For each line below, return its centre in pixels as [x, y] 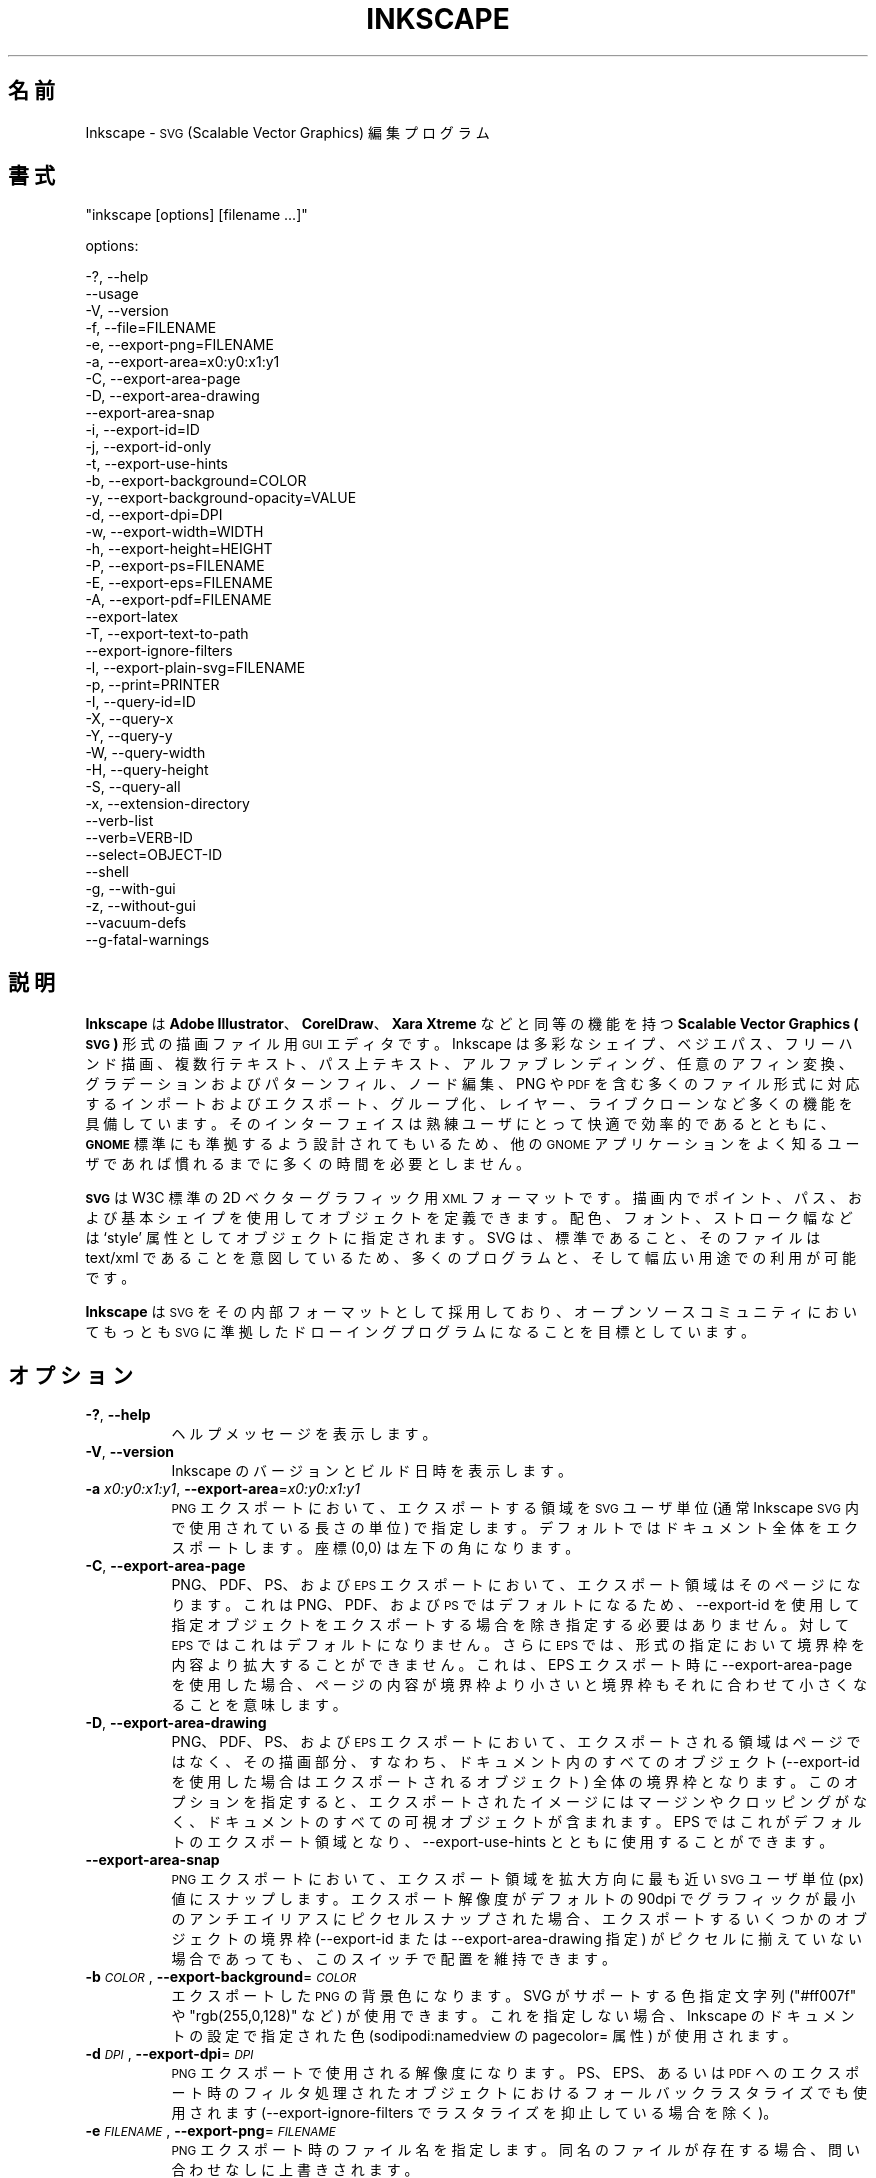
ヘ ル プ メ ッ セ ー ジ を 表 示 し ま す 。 [304, 1434]
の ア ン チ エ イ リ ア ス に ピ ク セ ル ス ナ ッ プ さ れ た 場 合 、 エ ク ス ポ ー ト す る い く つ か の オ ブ [519, 1919]
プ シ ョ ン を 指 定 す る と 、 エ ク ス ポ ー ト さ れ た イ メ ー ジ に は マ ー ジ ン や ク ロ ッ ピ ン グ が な [519, 1802]
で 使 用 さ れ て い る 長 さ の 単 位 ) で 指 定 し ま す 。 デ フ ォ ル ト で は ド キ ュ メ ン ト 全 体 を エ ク [515, 1528]
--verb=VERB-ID [139, 838]
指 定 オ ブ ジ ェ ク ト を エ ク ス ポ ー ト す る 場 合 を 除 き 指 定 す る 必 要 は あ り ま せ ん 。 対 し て [510, 1625]
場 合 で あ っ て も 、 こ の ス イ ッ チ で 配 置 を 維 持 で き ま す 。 [393, 1959]
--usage [112, 294]
